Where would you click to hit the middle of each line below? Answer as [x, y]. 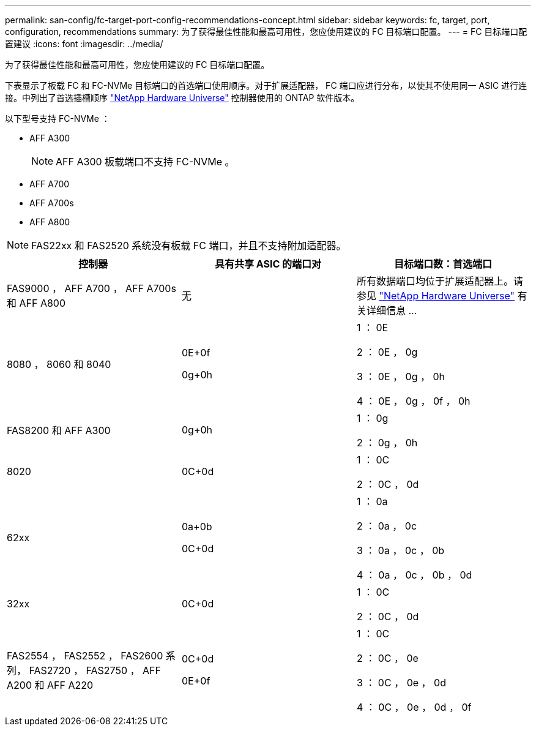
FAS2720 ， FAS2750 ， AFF [95, 670]
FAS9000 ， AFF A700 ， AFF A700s [91, 288]
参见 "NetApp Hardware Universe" [436, 296]
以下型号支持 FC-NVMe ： [58, 118]
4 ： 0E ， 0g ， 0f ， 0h [413, 401]
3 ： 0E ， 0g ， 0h [401, 377]
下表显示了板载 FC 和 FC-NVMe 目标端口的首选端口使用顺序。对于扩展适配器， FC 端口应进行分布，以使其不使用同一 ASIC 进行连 [266, 85]
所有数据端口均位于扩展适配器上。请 [440, 281]
